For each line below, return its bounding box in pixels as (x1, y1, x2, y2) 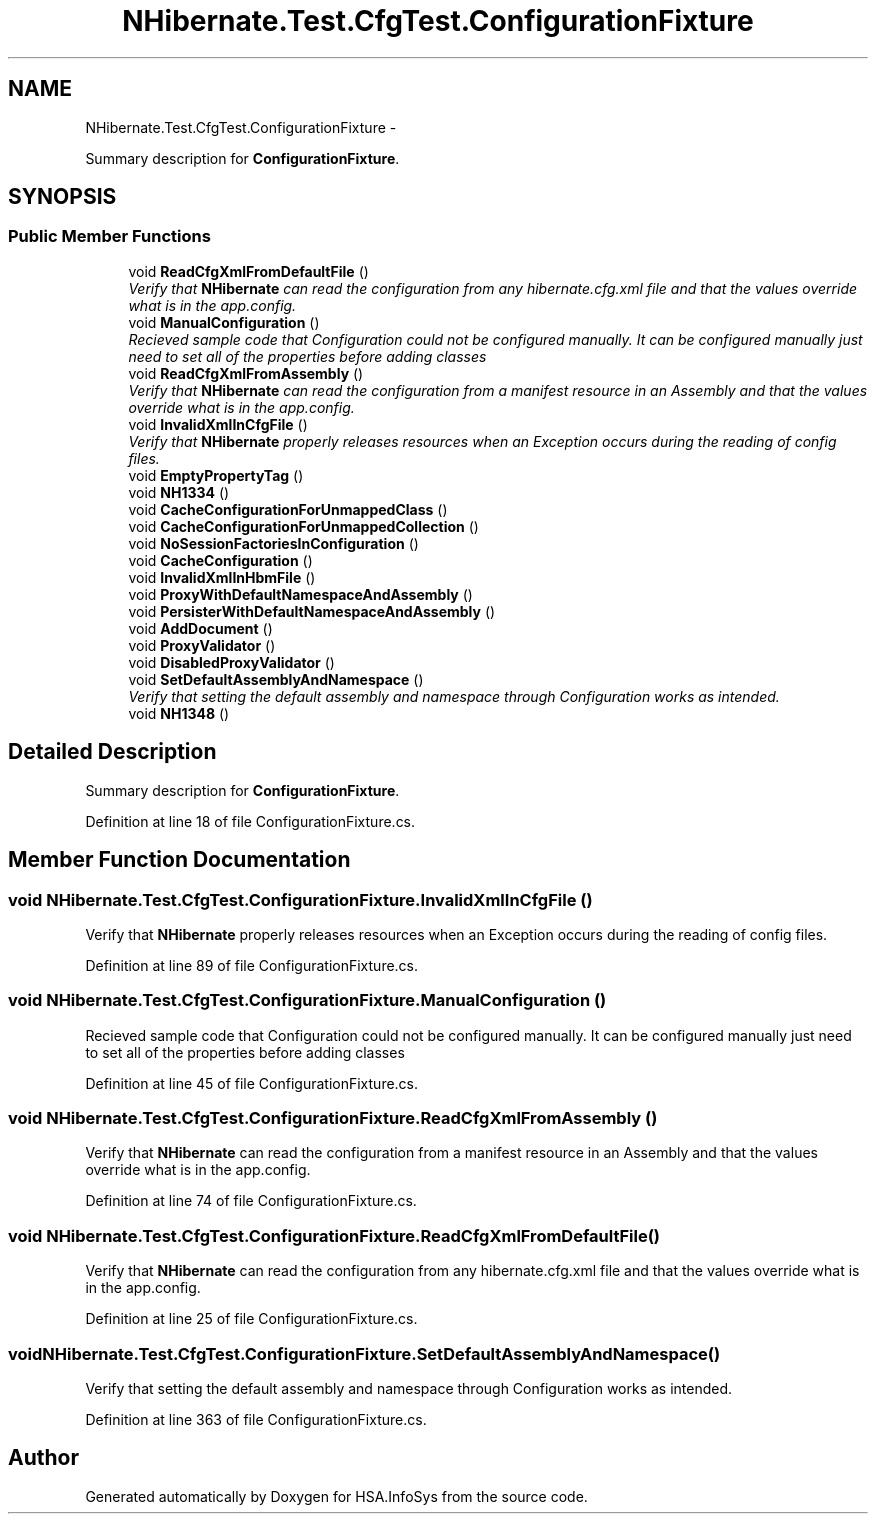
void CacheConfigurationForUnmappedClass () (128, 500, 448, 518)
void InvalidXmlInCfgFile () (128, 415, 308, 433)
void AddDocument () (128, 619, 273, 637)
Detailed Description (8, 739, 217, 765)
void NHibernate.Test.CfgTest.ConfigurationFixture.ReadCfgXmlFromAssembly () (8, 1108, 658, 1128)
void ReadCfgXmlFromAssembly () (128, 364, 364, 382)
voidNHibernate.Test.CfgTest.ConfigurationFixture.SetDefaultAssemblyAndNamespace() (8, 1343, 721, 1364)
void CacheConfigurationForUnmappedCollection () (128, 517, 479, 535)
